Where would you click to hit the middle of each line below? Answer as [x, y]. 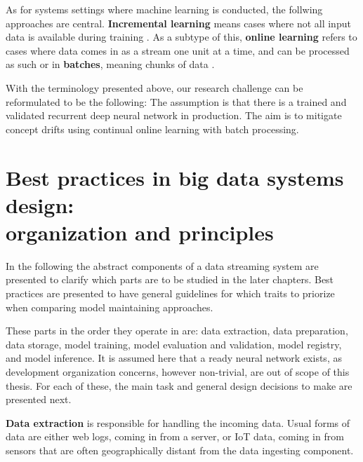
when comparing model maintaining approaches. [110, 307]
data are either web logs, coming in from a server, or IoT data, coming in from [175, 436]
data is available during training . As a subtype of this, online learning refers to [181, 37]
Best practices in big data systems [175, 177]
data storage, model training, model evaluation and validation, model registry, [174, 344]
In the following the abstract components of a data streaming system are [162, 265]
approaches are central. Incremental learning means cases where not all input [178, 23]
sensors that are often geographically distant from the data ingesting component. [180, 450]
